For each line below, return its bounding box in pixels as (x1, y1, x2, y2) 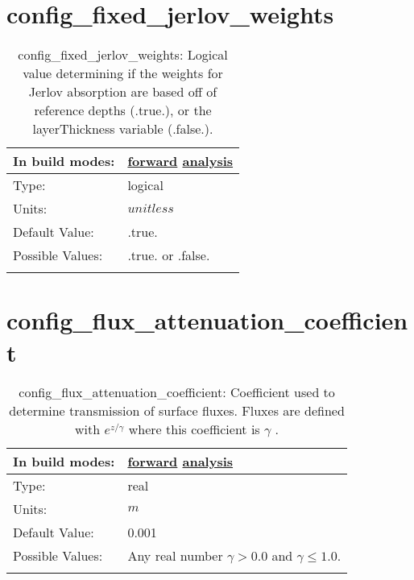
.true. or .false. (127, 246, 210, 265)
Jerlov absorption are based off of (28, 82, 217, 101)
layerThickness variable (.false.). (32, 119, 213, 139)
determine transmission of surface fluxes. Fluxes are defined (9, 401, 345, 420)
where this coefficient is (128, 420, 260, 439)
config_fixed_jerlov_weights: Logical (18, 45, 228, 64)
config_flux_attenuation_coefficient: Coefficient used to (19, 383, 335, 402)
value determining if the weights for (23, 64, 223, 83)
